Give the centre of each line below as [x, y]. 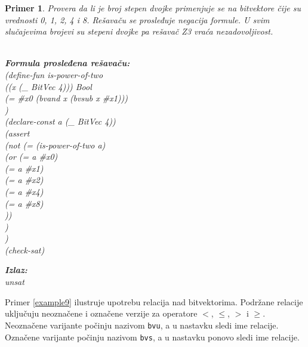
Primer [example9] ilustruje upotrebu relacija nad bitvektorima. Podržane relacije [154, 301]
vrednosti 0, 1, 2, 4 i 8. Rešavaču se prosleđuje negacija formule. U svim [137, 19]
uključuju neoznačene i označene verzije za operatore [101, 313]
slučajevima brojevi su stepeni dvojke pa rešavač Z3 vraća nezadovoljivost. [139, 31]
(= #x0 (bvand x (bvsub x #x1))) [66, 98]
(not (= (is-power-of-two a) [55, 145]
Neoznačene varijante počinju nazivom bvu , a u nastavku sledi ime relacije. [142, 325]
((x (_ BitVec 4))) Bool [48, 86]
